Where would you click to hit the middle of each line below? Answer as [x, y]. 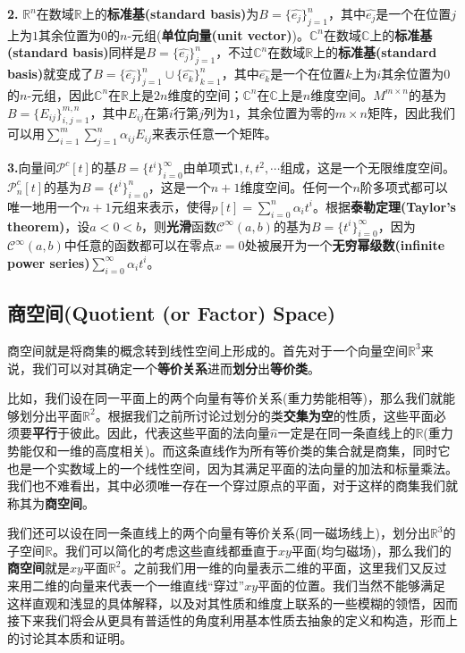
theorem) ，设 [49, 226]
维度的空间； [205, 94]
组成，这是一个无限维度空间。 [368, 167]
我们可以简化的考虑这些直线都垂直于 [171, 550]
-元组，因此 [61, 94]
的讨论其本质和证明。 [70, 637]
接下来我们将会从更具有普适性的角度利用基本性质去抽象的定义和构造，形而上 [232, 620]
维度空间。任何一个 [296, 186]
